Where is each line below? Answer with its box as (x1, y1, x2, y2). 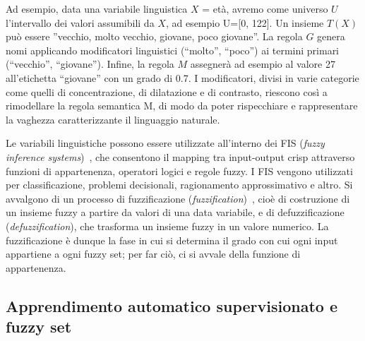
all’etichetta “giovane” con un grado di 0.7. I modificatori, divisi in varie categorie (6, 70, 359, 85)
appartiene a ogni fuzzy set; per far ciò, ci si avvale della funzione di (6, 246, 301, 261)
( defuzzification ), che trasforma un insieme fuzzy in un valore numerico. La (6, 218, 329, 233)
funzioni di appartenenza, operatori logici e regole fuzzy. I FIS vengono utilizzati (6, 163, 353, 178)
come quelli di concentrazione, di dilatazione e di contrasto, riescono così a (6, 84, 328, 99)
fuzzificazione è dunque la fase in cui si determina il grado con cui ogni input (6, 232, 338, 247)
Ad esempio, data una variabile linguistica (6, 1, 188, 16)
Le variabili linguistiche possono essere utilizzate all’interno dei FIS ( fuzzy (6, 136, 325, 150)
